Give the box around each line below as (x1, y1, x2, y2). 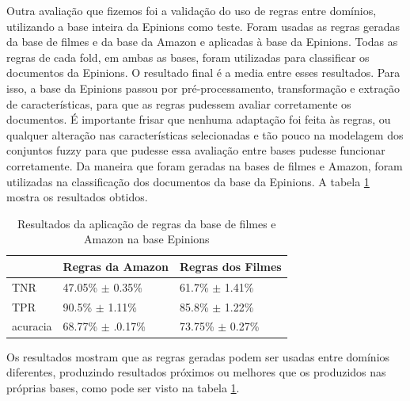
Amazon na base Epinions (83, 231, 210, 247)
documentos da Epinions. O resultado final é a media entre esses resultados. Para (6, 64, 401, 81)
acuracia (12, 318, 52, 334)
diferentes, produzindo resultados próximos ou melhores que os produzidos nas (6, 364, 386, 380)
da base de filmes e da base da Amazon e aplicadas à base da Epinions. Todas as (6, 33, 398, 50)
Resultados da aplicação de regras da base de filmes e (17, 215, 276, 231)
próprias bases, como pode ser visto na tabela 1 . (6, 379, 240, 395)
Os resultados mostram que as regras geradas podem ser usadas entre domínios (6, 348, 390, 365)
